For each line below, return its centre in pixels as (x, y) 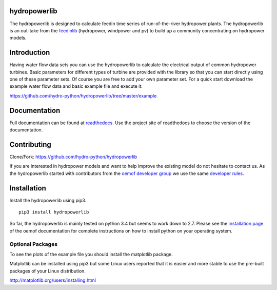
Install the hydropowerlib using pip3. (48, 200)
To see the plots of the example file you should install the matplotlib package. (91, 254)
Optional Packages (34, 244)
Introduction (30, 53)
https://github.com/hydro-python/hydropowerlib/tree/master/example (83, 95)
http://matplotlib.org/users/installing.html (53, 280)
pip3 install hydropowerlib (54, 212)
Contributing (30, 144)
